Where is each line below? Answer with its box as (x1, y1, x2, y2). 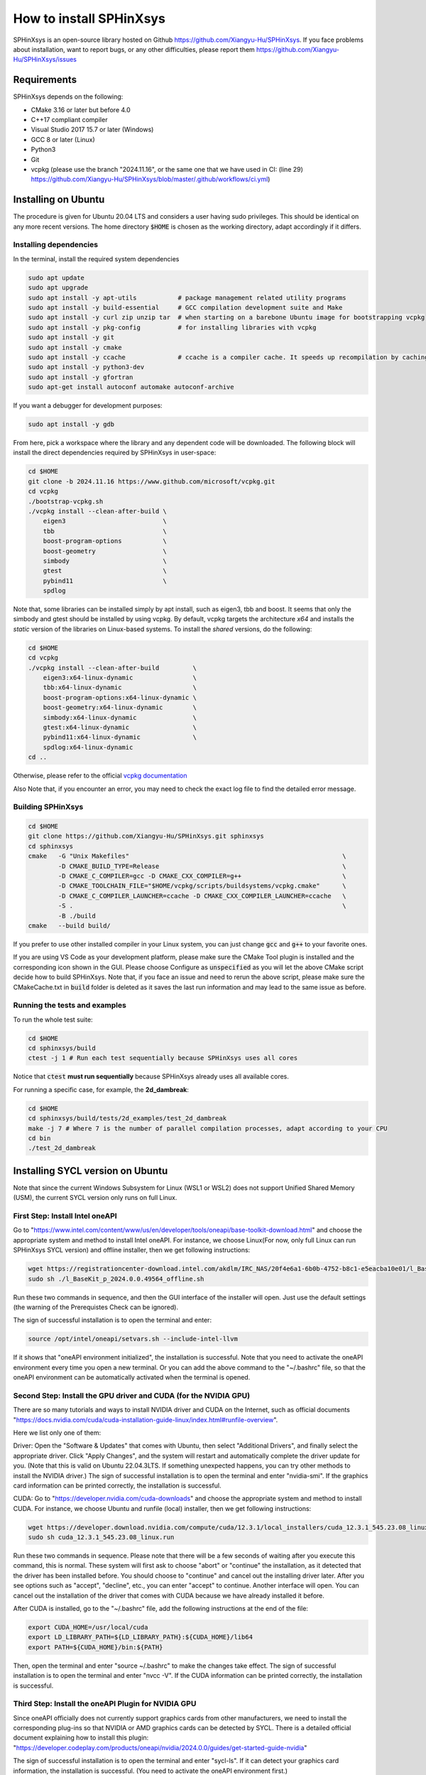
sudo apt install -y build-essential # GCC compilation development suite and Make (28, 303, 343, 312)
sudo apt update (28, 273, 85, 282)
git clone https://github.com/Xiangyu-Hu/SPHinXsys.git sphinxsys (28, 832, 264, 841)
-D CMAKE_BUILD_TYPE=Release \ (58, 862, 347, 870)
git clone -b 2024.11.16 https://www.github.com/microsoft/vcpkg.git (28, 477, 275, 486)
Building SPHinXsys (13, 802, 84, 812)
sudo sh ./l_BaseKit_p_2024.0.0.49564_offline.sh (28, 1274, 204, 1283)
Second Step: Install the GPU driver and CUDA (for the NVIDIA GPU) (13, 1390, 251, 1400)
